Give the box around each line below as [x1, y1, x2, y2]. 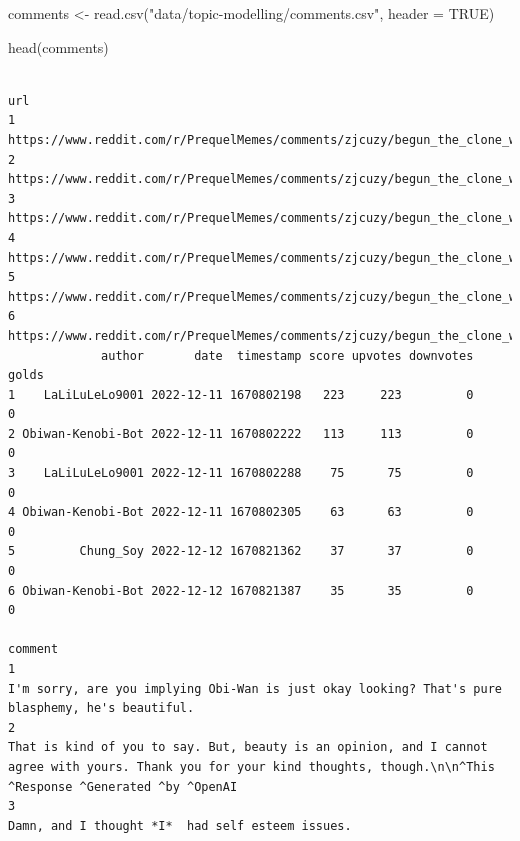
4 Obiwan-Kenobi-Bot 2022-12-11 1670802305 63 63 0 [8, 505, 474, 520]
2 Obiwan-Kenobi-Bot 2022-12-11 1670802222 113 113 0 [8, 426, 474, 441]
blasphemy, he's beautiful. [8, 701, 195, 716]
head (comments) [8, 36, 109, 57]
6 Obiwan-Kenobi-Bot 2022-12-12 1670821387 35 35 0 [8, 583, 474, 598]
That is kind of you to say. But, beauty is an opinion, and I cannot [8, 740, 488, 755]
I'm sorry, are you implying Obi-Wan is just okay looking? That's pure [8, 681, 502, 696]
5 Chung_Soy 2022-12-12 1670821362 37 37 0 [8, 544, 474, 559]
